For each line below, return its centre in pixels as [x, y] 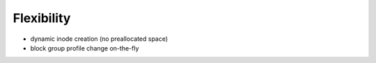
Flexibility [42, 18]
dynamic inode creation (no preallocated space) [99, 39]
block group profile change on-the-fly [85, 48]
